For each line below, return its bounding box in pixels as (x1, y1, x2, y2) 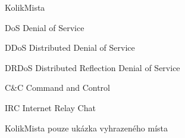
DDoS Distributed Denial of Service (5, 41, 135, 54)
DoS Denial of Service (5, 21, 84, 33)
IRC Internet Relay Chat (5, 101, 96, 114)
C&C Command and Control (5, 81, 110, 94)
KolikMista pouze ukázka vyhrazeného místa (5, 121, 168, 134)
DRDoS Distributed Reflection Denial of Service (5, 61, 180, 73)
